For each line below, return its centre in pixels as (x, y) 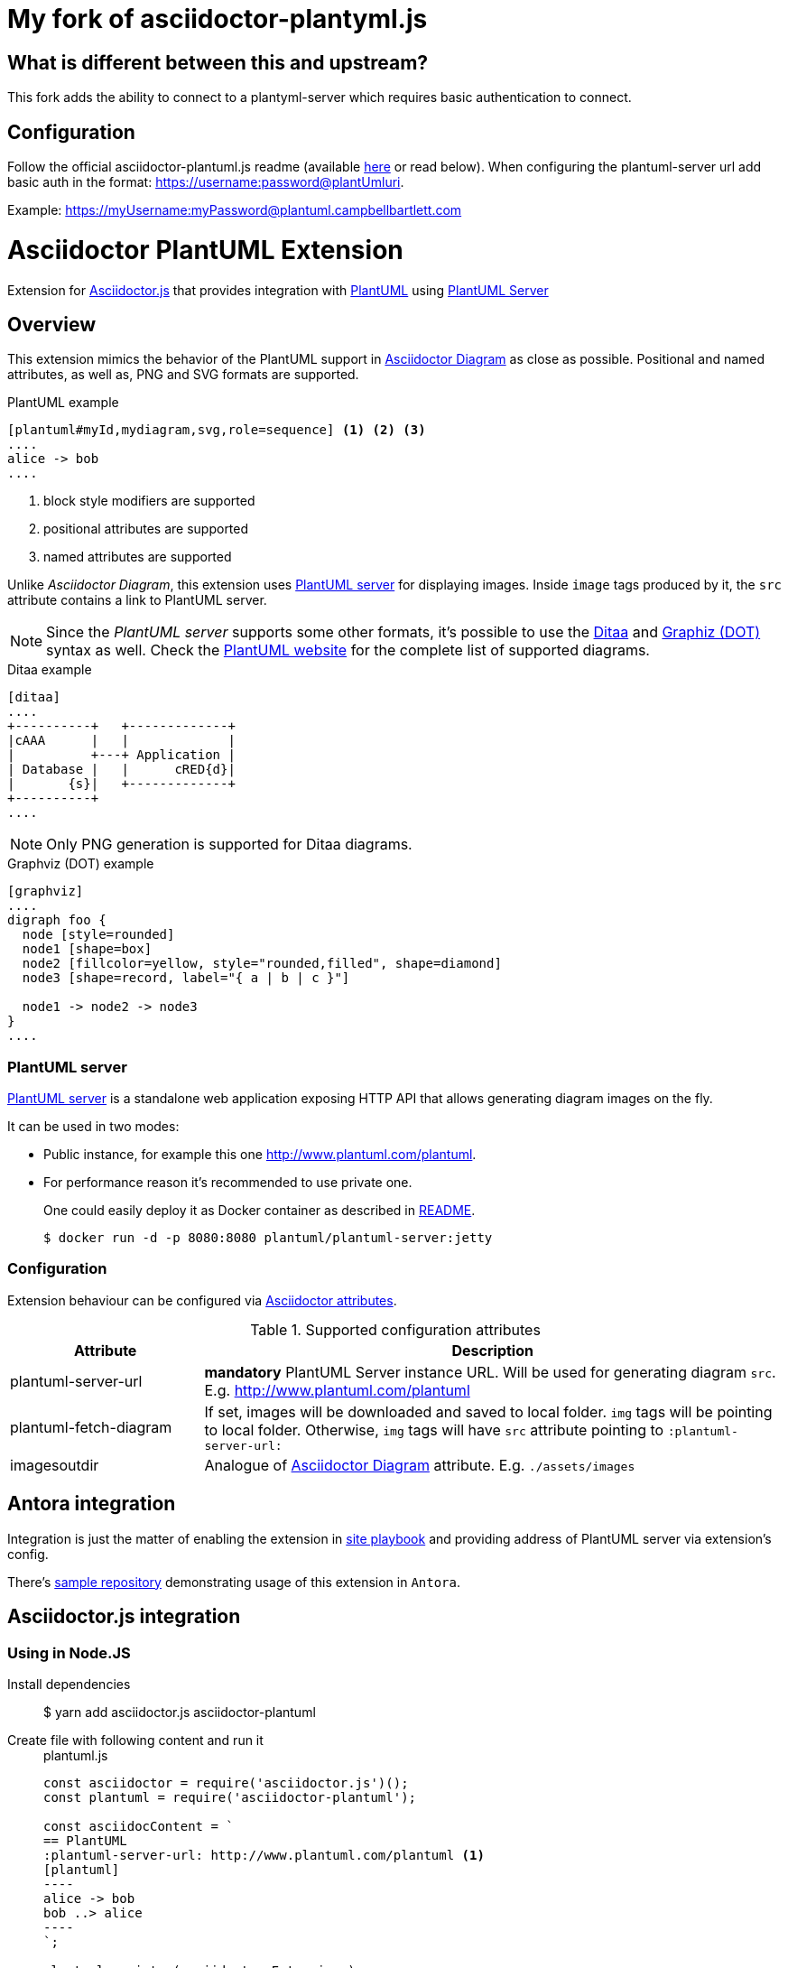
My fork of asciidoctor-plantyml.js (218, 19)
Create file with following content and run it (135, 1740)
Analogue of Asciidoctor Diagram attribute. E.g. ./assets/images (420, 1465)
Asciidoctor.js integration (124, 1617)
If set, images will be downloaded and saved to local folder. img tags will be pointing (488, 1411)
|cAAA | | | (121, 741)
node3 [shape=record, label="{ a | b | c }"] (186, 978)
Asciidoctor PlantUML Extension (205, 250)
